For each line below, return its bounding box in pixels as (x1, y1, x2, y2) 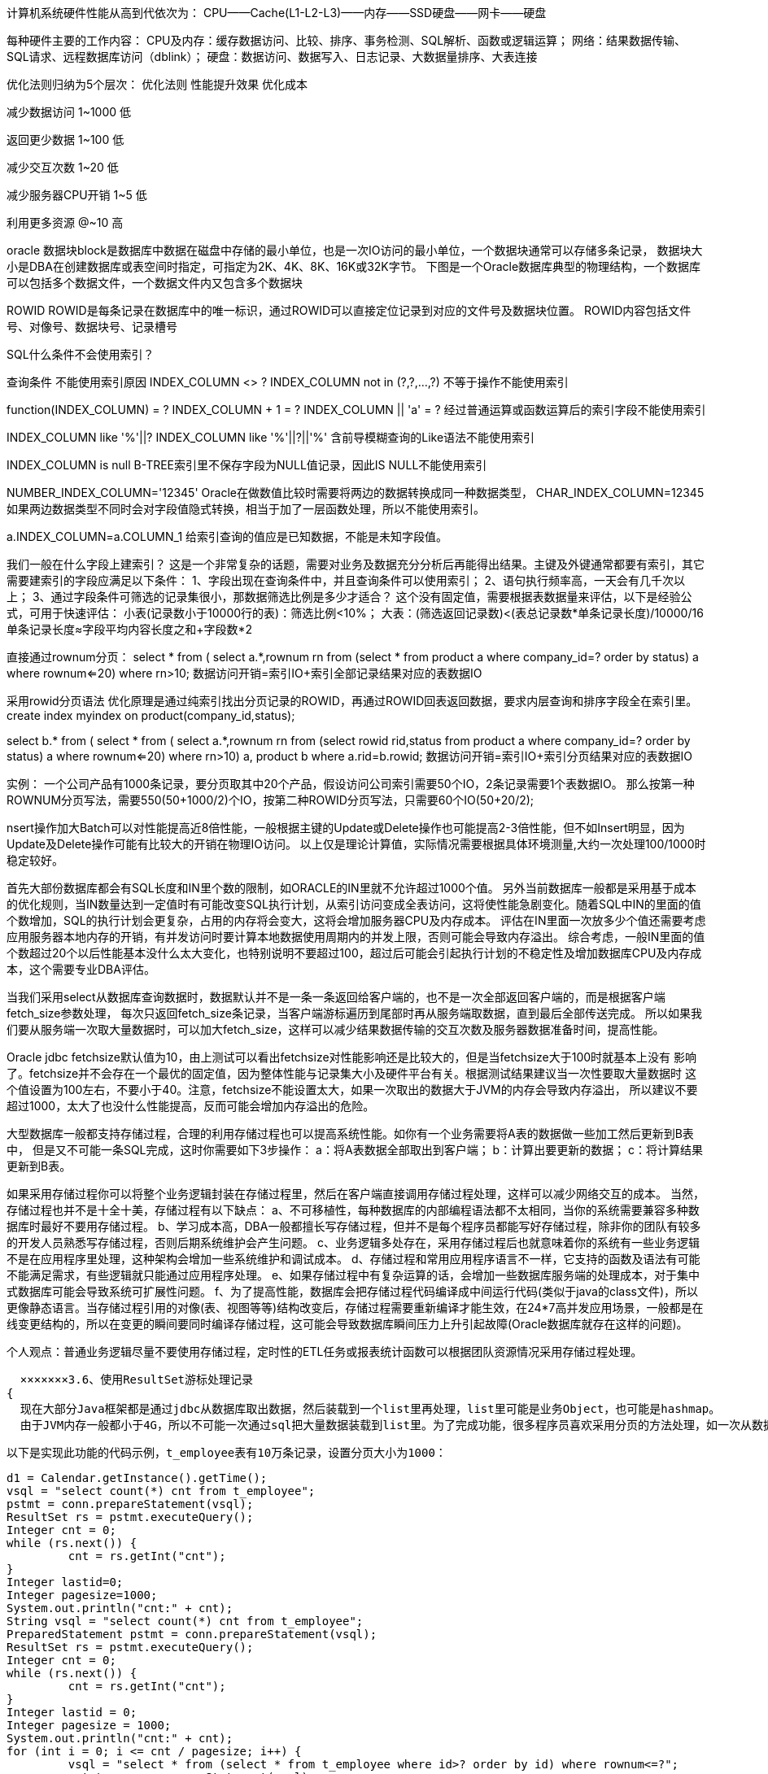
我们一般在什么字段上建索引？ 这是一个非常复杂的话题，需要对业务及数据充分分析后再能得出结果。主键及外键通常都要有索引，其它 (7, 557, 705, 571)
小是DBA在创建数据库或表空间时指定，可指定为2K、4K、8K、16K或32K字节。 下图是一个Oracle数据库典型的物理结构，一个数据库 (7, 259, 701, 273)
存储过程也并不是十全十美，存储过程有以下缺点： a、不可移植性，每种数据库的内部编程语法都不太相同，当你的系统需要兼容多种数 (7, 1203, 700, 1217)
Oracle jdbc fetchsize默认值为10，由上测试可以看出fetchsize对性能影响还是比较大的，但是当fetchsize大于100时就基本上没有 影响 (7, 1050, 696, 1064)
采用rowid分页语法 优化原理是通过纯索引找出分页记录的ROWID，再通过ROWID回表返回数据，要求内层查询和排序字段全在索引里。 (7, 694, 698, 708)
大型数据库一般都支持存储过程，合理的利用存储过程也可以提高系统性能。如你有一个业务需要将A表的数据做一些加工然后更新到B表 (7, 1127, 694, 1140)
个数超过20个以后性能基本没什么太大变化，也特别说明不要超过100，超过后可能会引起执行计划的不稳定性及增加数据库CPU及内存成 (7, 946, 702, 960)
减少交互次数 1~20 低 (7, 160, 119, 174)
